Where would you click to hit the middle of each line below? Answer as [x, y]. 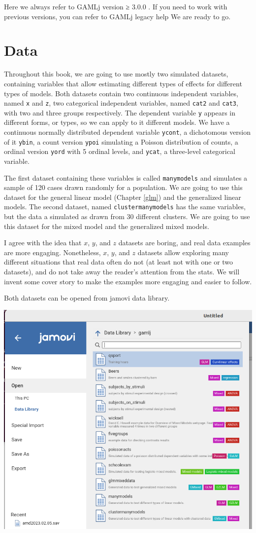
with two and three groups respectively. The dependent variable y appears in [120, 112]
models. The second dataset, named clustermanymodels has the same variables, [125, 207]
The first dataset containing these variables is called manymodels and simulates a [126, 177]
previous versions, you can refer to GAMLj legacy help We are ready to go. [117, 16]
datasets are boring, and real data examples [184, 243]
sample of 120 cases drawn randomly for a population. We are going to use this [123, 187]
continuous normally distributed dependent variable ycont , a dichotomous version [128, 132]
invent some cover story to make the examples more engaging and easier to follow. [128, 281]
